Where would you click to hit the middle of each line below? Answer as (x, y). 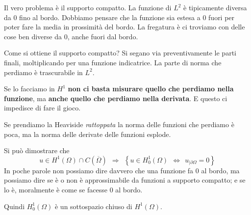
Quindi (14, 206)
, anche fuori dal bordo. (103, 36)
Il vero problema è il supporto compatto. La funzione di (88, 7)
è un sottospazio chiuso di (93, 206)
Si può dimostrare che (37, 150)
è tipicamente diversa (215, 7)
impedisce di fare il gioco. (42, 108)
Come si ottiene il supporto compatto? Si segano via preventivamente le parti (120, 53)
